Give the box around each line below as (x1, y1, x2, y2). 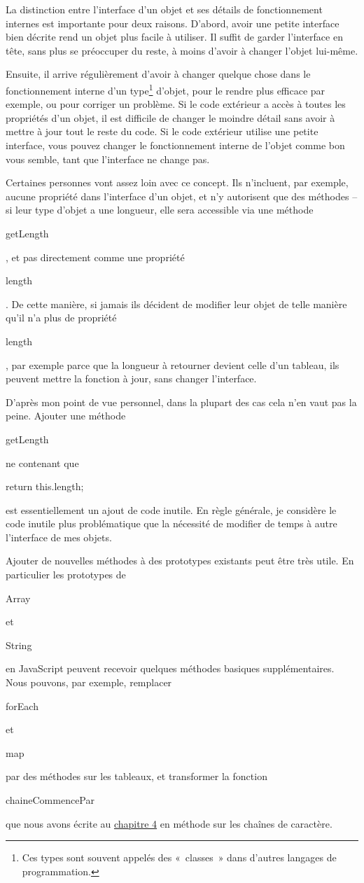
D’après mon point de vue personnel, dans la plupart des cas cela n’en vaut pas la (6, 394, 357, 409)
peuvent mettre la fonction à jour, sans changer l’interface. (6, 371, 257, 386)
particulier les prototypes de (6, 567, 126, 582)
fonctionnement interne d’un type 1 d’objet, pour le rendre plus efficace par (6, 81, 325, 97)
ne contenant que (6, 455, 79, 470)
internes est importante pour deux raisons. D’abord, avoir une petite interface (6, 15, 339, 30)
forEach (6, 698, 38, 713)
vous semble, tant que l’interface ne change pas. (6, 151, 210, 166)
